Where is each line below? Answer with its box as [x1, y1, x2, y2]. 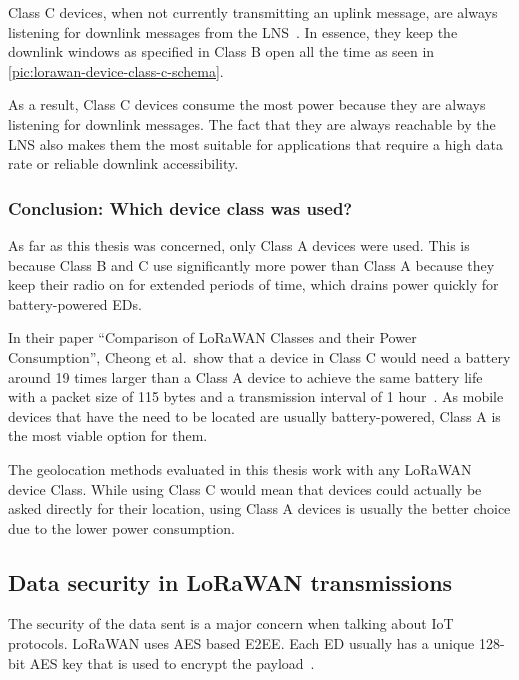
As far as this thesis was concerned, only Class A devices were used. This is [8, 234, 470, 255]
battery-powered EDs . [8, 293, 142, 314]
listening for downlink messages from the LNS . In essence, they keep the [8, 21, 458, 42]
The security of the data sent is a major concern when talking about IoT [8, 613, 454, 634]
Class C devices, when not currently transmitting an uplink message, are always [8, 2, 498, 22]
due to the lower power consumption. [8, 517, 235, 538]
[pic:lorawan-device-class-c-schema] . [8, 60, 224, 81]
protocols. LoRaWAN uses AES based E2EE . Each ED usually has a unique [8, 633, 475, 654]
